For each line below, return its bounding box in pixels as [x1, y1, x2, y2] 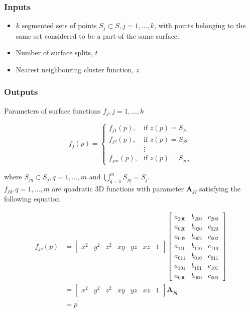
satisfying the [199, 183, 240, 193]
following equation [4, 193, 60, 204]
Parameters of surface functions [4, 105, 101, 116]
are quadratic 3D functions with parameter [52, 183, 184, 193]
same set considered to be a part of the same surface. [16, 30, 179, 41]
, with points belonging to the [154, 20, 246, 31]
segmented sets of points [22, 20, 97, 31]
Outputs [4, 85, 38, 98]
